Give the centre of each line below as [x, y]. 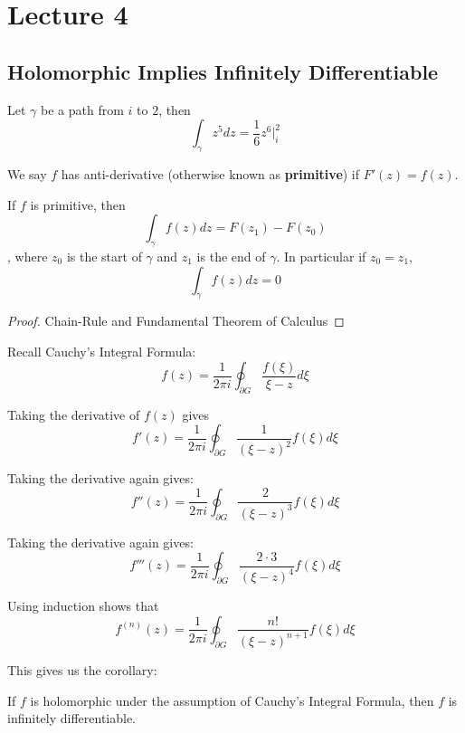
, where [28, 256]
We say [27, 173]
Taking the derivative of [74, 414]
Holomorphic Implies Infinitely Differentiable [223, 71]
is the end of [231, 256]
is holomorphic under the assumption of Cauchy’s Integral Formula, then [232, 700]
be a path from [82, 109]
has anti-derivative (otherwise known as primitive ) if [210, 173]
